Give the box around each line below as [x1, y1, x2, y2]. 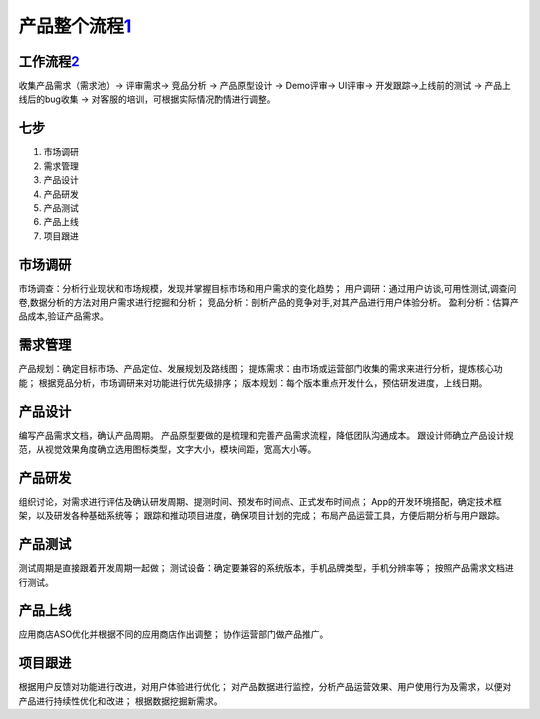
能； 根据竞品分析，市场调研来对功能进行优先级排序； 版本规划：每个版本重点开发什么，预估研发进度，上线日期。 [18, 376, 488, 389]
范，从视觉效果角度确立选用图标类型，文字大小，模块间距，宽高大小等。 [18, 443, 317, 455]
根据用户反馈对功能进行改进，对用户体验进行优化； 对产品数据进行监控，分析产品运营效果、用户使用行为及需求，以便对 [18, 681, 512, 693]
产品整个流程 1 [18, 15, 132, 37]
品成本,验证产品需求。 [18, 310, 110, 322]
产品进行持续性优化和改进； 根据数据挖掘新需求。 [18, 695, 223, 707]
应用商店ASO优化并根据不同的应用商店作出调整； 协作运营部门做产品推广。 [18, 628, 329, 640]
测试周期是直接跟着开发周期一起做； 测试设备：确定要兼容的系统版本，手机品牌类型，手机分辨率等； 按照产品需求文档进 [18, 562, 514, 574]
